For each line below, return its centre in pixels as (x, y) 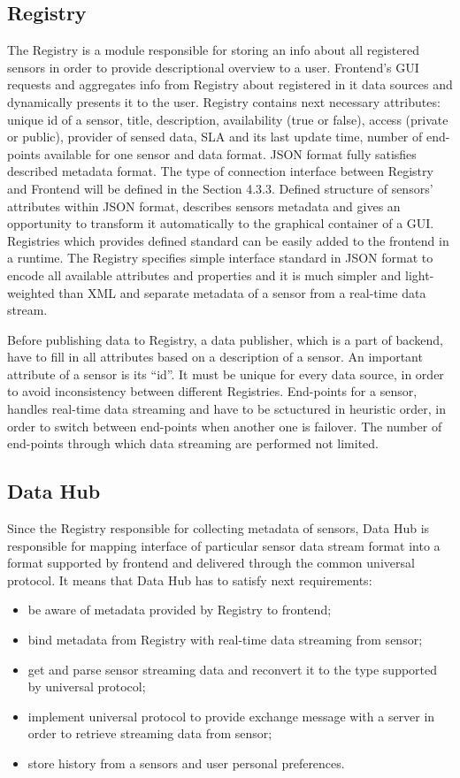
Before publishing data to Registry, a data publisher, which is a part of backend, (225, 339)
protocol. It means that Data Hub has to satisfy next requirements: (190, 580)
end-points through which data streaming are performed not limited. (193, 443)
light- (420, 275)
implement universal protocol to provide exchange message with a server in (231, 716)
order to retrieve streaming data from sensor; (150, 733)
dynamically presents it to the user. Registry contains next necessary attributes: (224, 101)
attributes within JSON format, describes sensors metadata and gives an (204, 206)
